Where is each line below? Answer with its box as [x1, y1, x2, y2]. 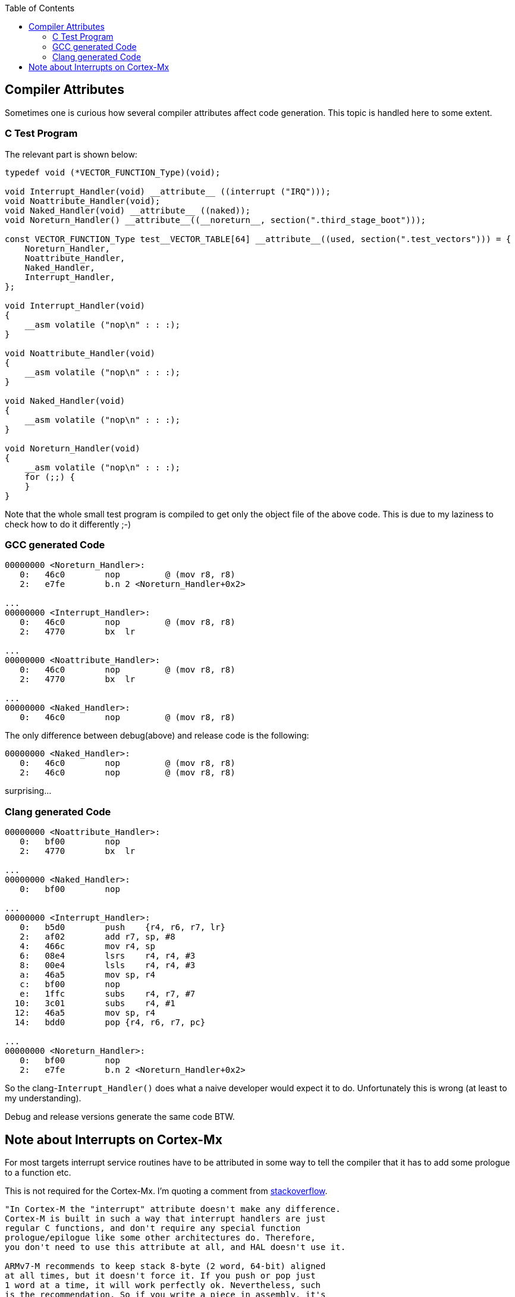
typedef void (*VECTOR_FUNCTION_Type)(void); [5, 167, 221, 177]
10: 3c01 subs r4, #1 [14, 998, 175, 1009]
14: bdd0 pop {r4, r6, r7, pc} [14, 1017, 206, 1028]
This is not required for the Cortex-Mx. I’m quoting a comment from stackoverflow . [5, 1185, 328, 1196]
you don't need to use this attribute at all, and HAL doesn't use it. [5, 1242, 346, 1252]
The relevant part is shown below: [5, 149, 137, 159]
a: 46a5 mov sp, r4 [20, 970, 155, 980]
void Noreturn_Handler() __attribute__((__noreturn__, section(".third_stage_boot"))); [5, 215, 426, 225]
